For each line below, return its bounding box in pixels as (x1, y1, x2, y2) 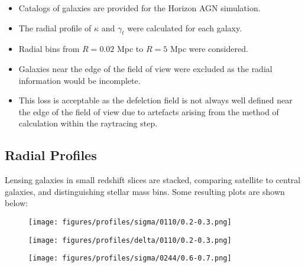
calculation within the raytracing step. (18, 117, 158, 129)
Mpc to (116, 43, 144, 55)
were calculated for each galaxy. (127, 21, 242, 34)
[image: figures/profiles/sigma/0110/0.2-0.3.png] (28, 217, 232, 226)
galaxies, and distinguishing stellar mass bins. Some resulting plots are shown (5, 185, 285, 197)
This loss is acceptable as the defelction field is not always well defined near (18, 94, 293, 106)
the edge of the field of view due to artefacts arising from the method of (18, 105, 279, 118)
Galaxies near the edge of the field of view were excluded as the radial (18, 62, 272, 74)
